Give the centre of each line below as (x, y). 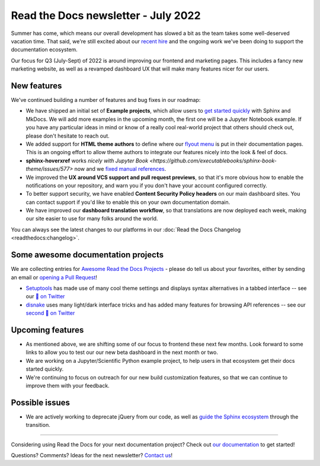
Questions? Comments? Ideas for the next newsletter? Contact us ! (92, 455)
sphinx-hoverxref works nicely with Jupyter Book (87, 161)
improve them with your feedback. (68, 385)
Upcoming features (47, 330)
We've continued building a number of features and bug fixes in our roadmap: (106, 100)
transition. (38, 425)
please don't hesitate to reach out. (68, 136)
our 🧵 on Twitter (45, 296)
